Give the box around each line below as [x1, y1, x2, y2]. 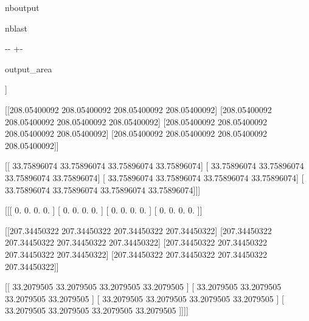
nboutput [5, 1, 40, 13]
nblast [5, 21, 28, 34]
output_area [5, 62, 52, 75]
